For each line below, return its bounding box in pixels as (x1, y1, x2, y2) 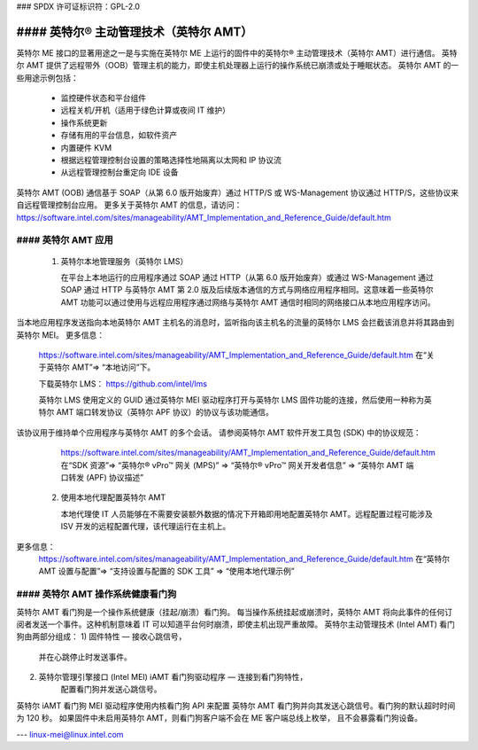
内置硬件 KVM (60, 142, 112, 152)
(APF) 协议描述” (85, 473, 144, 483)
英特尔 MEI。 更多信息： (16, 329, 105, 340)
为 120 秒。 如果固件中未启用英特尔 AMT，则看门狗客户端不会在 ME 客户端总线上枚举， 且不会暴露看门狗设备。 (16, 713, 423, 723)
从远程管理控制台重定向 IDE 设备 (60, 167, 179, 177)
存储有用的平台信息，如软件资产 (60, 129, 177, 141)
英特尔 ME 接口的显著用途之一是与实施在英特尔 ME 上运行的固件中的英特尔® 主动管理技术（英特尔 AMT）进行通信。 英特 (16, 47, 458, 58)
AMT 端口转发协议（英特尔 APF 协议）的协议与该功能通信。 (56, 407, 274, 418)
